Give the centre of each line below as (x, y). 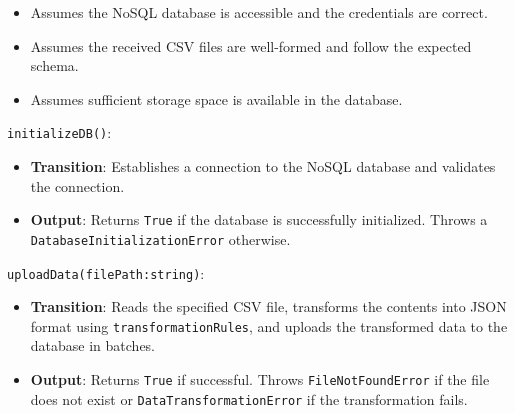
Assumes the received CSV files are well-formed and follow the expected (251, 45)
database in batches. (93, 345)
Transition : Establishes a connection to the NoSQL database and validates (263, 166)
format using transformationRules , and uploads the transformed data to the (269, 325)
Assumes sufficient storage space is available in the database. (216, 98)
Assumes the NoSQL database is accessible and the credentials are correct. (259, 12)
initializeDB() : (59, 132)
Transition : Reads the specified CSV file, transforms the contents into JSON (268, 306)
